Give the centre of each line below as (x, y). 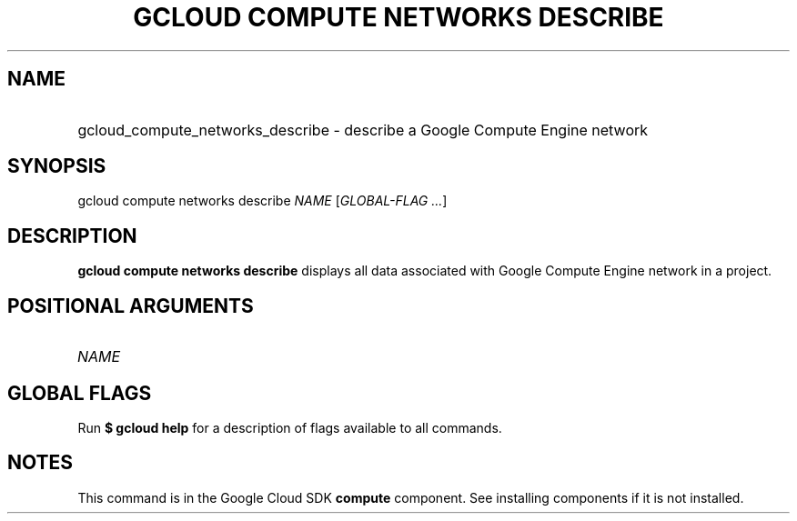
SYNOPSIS (57, 166)
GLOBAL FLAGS (80, 393)
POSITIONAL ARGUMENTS (131, 306)
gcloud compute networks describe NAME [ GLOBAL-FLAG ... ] (262, 201)
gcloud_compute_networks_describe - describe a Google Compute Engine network (363, 130)
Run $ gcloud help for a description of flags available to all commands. (290, 427)
